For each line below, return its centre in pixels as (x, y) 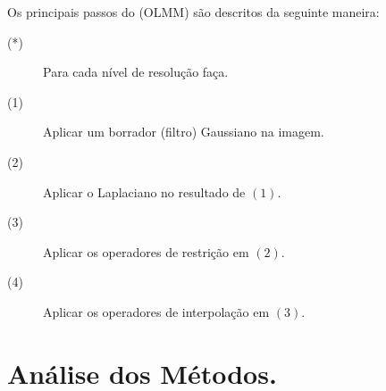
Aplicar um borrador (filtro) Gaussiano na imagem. (184, 132)
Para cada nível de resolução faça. (136, 72)
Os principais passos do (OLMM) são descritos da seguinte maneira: (193, 12)
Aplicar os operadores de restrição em (146, 251)
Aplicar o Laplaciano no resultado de (144, 191)
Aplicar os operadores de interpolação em (156, 311)
